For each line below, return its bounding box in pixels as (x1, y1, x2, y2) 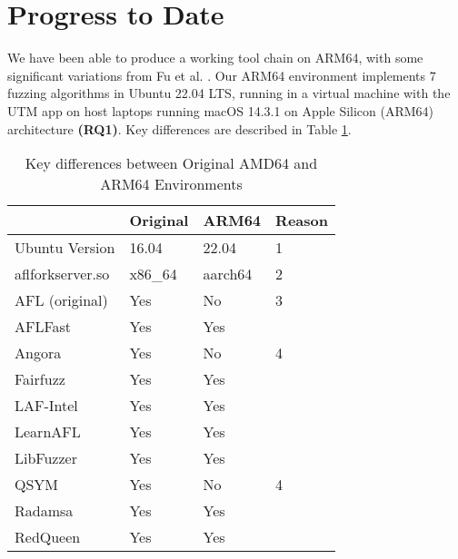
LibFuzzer (15, 447, 77, 469)
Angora (15, 342, 62, 364)
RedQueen (15, 526, 81, 548)
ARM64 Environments (100, 173, 243, 195)
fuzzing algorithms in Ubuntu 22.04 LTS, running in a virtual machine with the (7, 83, 451, 103)
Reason (275, 210, 328, 231)
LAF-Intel (15, 395, 78, 417)
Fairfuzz (15, 368, 65, 390)
